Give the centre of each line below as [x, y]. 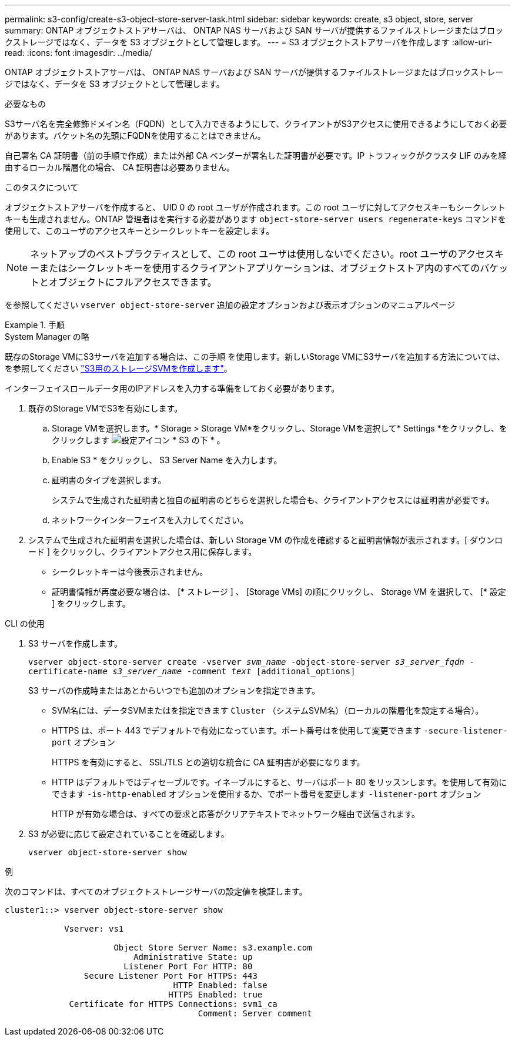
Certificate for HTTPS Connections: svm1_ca [173, 1004]
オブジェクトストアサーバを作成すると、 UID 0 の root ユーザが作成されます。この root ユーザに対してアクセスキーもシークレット [255, 207]
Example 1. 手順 [35, 325]
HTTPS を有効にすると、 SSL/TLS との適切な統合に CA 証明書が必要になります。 [208, 762]
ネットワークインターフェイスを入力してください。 [150, 520]
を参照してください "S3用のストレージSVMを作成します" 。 [118, 368]
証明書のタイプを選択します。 [109, 480]
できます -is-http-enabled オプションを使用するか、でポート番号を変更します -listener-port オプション [267, 794]
